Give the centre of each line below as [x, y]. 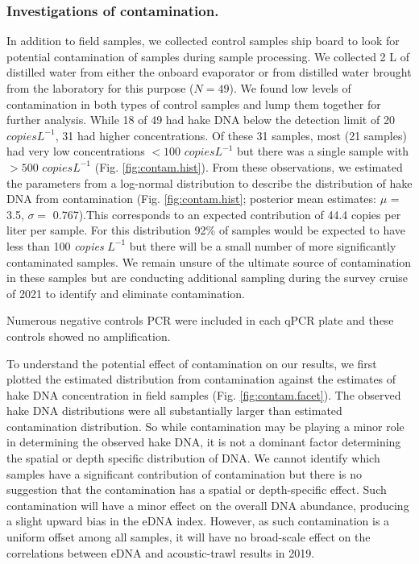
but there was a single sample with [323, 151]
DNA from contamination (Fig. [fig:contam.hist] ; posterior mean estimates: [191, 199]
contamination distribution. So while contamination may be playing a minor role [205, 426]
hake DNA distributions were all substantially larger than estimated [174, 411]
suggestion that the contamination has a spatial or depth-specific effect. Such [197, 489]
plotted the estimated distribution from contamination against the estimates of [201, 379]
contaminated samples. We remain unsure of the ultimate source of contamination [209, 261]
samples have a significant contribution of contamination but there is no [185, 473]
